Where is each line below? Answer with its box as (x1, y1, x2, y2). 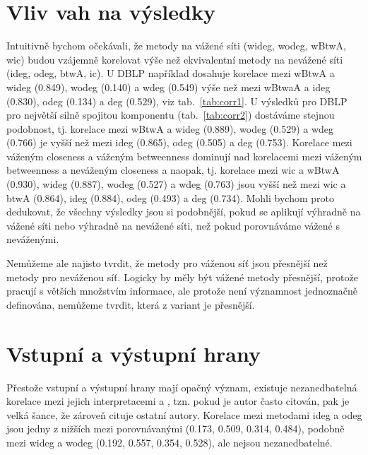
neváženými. (6, 232, 59, 247)
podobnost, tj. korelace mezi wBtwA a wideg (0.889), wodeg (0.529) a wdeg (6, 121, 334, 136)
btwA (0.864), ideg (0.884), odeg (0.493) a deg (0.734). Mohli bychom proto (6, 190, 335, 205)
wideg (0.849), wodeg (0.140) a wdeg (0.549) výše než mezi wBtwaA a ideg (6, 79, 331, 94)
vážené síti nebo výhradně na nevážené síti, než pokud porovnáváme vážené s (6, 218, 340, 232)
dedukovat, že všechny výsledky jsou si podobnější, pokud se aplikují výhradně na (6, 204, 361, 219)
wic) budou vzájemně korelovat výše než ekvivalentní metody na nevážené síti (6, 52, 343, 66)
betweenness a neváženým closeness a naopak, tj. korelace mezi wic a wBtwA (6, 162, 340, 177)
